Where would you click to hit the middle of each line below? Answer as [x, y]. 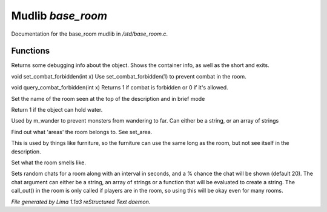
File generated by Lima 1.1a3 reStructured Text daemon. [81, 202]
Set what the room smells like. [49, 162]
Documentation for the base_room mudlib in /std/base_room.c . [90, 34]
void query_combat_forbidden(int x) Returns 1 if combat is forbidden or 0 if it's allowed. [120, 88]
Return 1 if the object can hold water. [57, 110]
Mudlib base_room [59, 16]
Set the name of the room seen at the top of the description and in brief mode [108, 98]
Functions [31, 51]
